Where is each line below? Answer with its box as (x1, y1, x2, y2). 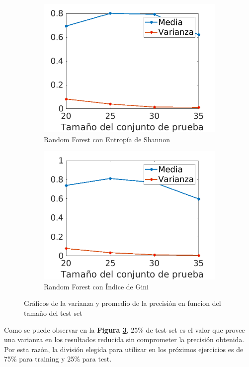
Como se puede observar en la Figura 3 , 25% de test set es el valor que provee (4, 324, 245, 335)
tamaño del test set (24, 307, 83, 318)
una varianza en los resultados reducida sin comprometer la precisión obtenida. (4, 334, 245, 345)
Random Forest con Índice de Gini (44, 281, 149, 291)
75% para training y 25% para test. (4, 354, 112, 364)
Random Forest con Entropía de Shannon (44, 134, 170, 144)
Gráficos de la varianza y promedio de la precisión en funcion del (24, 298, 221, 308)
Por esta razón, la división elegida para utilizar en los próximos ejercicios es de (4, 344, 244, 354)
